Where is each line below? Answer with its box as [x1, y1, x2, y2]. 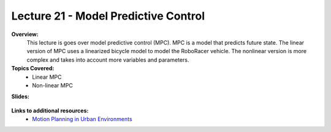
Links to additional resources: [11, 107, 89, 114]
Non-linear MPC [32, 81, 73, 89]
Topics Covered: [11, 65, 55, 72]
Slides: [11, 93, 30, 100]
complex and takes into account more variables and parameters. [26, 56, 189, 64]
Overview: [11, 31, 39, 38]
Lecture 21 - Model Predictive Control [11, 9, 205, 23]
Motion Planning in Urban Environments [32, 116, 132, 123]
